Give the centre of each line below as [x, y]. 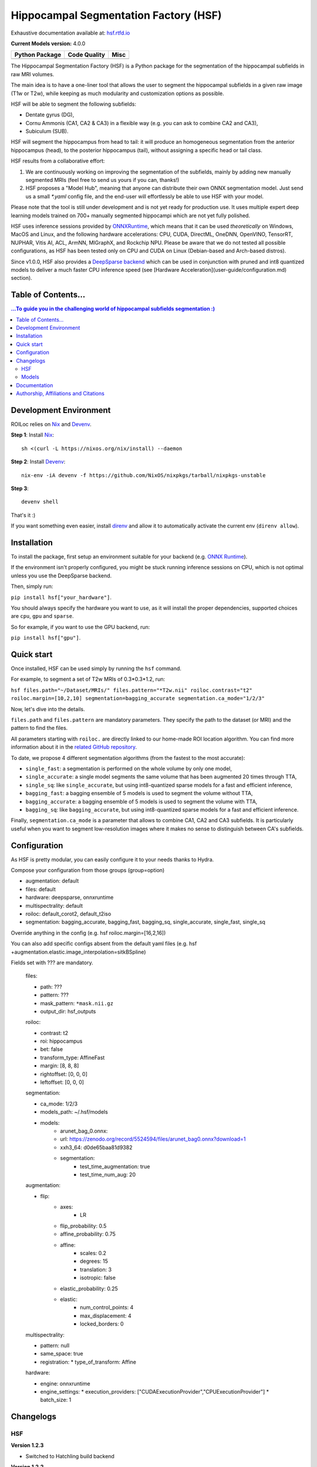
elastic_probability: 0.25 [89, 1289]
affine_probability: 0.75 [88, 1234]
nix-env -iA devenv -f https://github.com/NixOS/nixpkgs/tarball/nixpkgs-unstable [144, 475]
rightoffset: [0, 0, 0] [64, 1074]
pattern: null [55, 1345]
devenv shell [40, 502]
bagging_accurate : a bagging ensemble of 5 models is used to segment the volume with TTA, [141, 802]
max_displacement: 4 [106, 1316]
